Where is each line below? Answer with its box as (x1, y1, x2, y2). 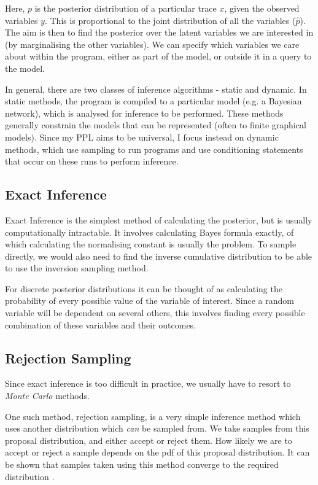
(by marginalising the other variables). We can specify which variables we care (5, 37, 300, 50)
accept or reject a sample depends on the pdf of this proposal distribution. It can (5, 446, 310, 459)
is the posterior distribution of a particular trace (34, 2, 217, 14)
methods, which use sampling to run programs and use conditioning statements (5, 142, 303, 155)
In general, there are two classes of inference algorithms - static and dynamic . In (5, 82, 307, 95)
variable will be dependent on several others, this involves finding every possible (5, 306, 305, 319)
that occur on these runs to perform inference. (5, 155, 179, 168)
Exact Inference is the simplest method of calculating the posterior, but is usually (5, 213, 312, 226)
